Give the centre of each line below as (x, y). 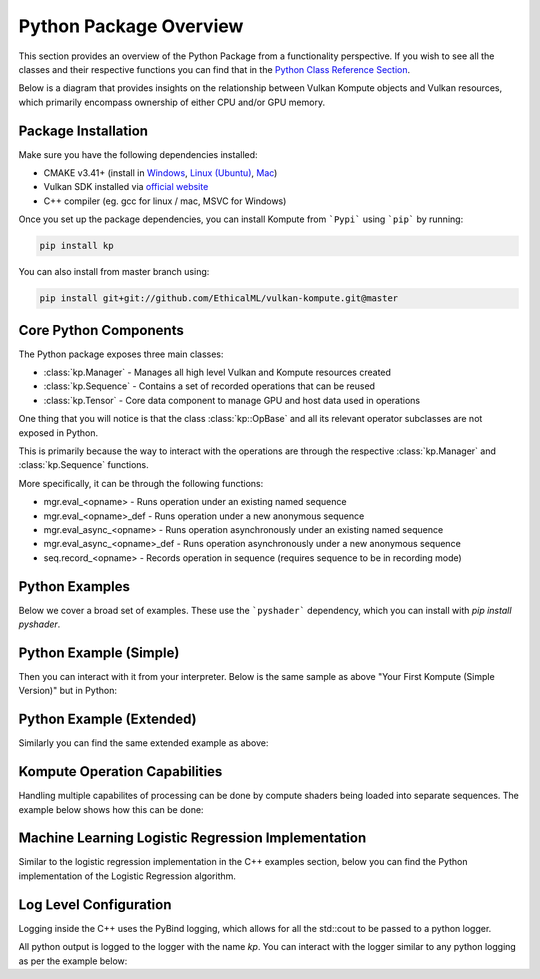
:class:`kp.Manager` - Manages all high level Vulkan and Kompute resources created (217, 372)
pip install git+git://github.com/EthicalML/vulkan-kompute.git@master (219, 298)
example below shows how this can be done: (111, 809)
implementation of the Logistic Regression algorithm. (127, 876)
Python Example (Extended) (107, 719)
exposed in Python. (58, 432)
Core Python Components (101, 330)
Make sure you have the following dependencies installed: (138, 154)
